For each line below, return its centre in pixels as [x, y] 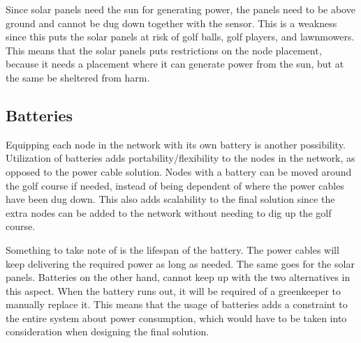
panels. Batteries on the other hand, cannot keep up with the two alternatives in [178, 277]
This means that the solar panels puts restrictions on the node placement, [164, 50]
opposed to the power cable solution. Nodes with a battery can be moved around [179, 171]
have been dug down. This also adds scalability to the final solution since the [170, 199]
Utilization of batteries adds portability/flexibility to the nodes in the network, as [180, 158]
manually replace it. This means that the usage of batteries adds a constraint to [177, 304]
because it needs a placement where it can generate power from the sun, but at [175, 64]
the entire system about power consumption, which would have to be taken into [176, 318]
